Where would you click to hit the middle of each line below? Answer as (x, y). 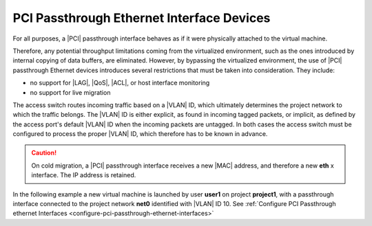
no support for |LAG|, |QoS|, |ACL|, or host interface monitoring (120, 83)
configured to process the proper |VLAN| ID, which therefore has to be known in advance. (140, 134)
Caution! (44, 153)
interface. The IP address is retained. (84, 175)
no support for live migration (70, 92)
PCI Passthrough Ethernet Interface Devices (142, 18)
